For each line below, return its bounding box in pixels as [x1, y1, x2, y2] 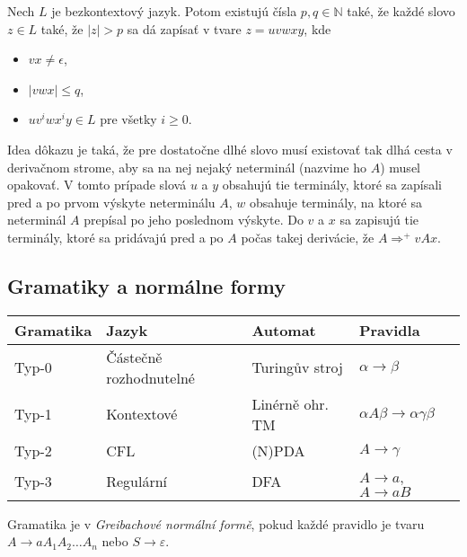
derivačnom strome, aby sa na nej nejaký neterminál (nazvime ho [7, 157, 367, 176]
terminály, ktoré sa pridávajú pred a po [7, 227, 224, 246]
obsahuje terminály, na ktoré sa [250, 192, 422, 211]
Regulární [106, 471, 168, 492]
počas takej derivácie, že [241, 227, 374, 246]
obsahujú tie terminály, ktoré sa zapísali [222, 175, 442, 194]
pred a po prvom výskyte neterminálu [7, 192, 216, 211]
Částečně [106, 346, 163, 367]
